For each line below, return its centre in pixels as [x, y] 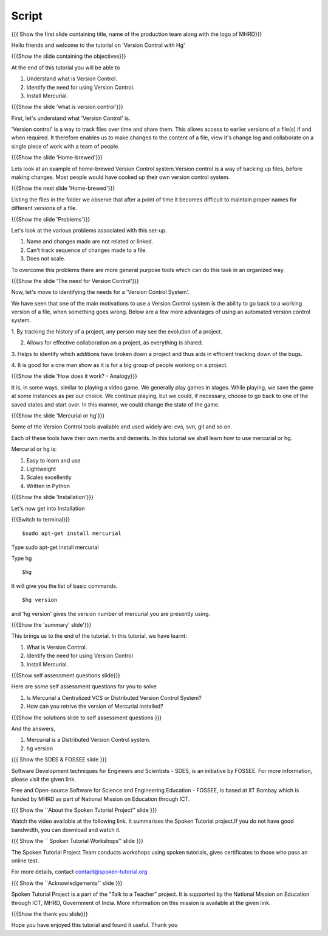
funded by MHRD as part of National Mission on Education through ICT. [101, 799]
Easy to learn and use [53, 460]
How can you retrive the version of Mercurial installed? [95, 707]
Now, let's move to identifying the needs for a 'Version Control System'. [101, 292]
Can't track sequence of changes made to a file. [87, 250]
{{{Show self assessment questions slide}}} [66, 675]
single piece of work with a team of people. [65, 146]
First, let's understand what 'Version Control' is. [71, 118]
